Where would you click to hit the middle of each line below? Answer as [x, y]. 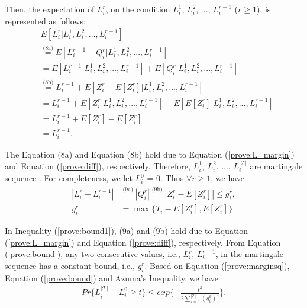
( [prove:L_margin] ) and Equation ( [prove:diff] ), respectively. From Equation [143, 242]
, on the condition [138, 9]
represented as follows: [45, 20]
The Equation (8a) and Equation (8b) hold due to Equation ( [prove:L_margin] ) [150, 154]
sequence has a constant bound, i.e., [70, 265]
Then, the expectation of [50, 9]
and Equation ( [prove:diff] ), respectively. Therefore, [98, 166]
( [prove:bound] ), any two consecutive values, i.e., [93, 254]
